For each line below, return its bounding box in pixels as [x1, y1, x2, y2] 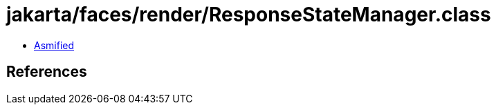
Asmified [34, 39, 75, 51]
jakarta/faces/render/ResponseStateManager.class [6, 3, 491, 26]
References [6, 63, 87, 81]
